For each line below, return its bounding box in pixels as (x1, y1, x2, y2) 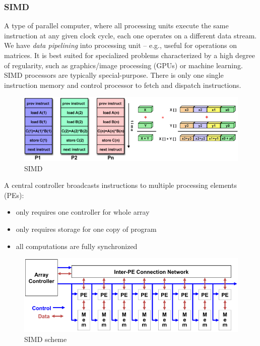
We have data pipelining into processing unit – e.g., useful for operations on (4, 40, 237, 51)
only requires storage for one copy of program (16, 223, 157, 234)
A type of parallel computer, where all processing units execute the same (4, 20, 229, 31)
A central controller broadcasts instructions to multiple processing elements (4, 180, 237, 190)
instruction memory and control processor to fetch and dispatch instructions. (4, 79, 241, 90)
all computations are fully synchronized (16, 240, 138, 251)
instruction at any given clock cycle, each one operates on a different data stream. (4, 30, 257, 40)
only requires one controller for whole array (16, 207, 150, 217)
